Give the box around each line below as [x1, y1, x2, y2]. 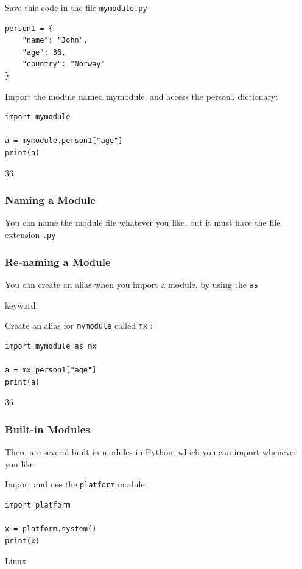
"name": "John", [22, 36, 88, 45]
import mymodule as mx [5, 341, 97, 351]
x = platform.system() [5, 525, 97, 533]
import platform [5, 500, 71, 509]
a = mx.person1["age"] [5, 365, 97, 374]
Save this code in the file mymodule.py [5, 1, 147, 13]
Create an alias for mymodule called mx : [5, 319, 153, 332]
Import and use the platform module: [5, 478, 147, 490]
